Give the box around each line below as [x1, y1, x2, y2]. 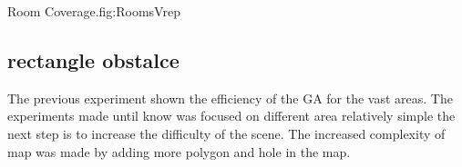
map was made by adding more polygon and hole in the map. [7, 142, 351, 161]
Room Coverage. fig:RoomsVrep [7, 2, 180, 20]
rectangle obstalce [7, 45, 180, 74]
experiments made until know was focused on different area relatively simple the [7, 106, 456, 125]
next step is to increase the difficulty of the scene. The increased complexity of [7, 123, 446, 142]
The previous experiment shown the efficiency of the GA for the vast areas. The [7, 88, 453, 107]
